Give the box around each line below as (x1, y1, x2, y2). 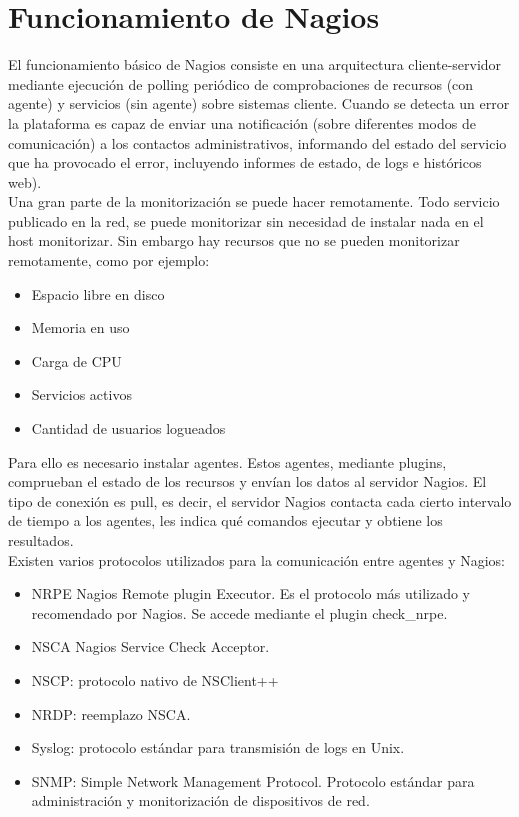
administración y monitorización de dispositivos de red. (31, 790, 370, 811)
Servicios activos (31, 384, 132, 405)
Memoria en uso (31, 317, 130, 338)
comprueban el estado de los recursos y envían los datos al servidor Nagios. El (8, 471, 487, 492)
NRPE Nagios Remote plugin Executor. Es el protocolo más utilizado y (31, 583, 470, 604)
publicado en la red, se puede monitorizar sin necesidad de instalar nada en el (8, 210, 484, 231)
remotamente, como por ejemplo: (8, 250, 210, 271)
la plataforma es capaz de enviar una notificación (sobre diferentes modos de (8, 112, 476, 133)
